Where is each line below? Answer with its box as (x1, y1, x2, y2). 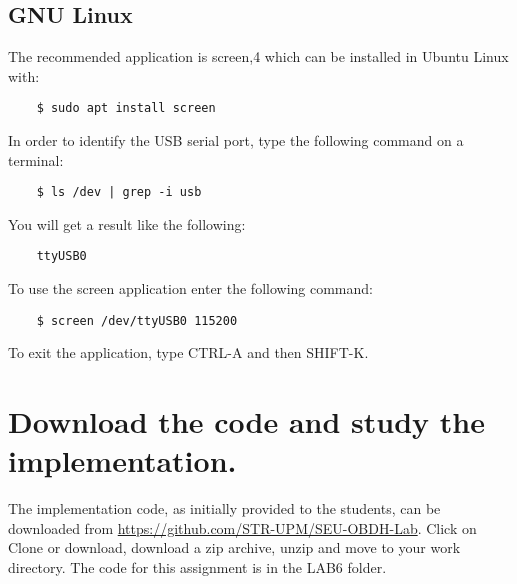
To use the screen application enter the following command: (8, 278, 373, 299)
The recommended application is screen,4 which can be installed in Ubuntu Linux (8, 46, 509, 67)
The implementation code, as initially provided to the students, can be (8, 498, 441, 519)
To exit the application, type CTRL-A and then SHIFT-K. (8, 342, 369, 363)
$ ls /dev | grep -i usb (36, 185, 202, 200)
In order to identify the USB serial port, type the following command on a (8, 130, 464, 151)
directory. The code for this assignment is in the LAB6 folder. (8, 557, 387, 578)
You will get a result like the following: (8, 213, 246, 234)
